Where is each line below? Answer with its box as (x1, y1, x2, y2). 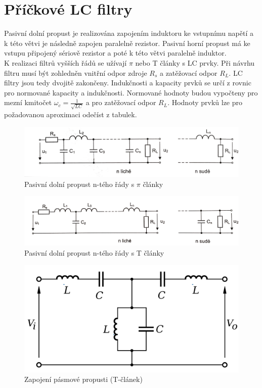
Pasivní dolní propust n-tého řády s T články (24, 247, 164, 258)
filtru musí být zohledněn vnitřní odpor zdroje (4, 67, 147, 78)
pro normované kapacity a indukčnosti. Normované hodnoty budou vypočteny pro (4, 87, 258, 98)
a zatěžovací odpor (159, 67, 217, 78)
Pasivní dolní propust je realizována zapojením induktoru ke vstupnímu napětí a (4, 28, 253, 38)
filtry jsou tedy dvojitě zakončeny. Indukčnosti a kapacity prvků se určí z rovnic (4, 77, 251, 88)
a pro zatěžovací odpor (85, 97, 156, 108)
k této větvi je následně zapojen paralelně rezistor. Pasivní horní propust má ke (4, 37, 250, 48)
